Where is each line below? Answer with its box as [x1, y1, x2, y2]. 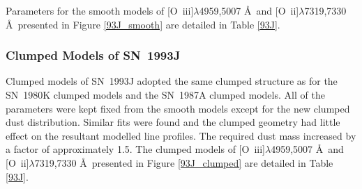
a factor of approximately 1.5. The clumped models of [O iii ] [6, 142, 265, 156]
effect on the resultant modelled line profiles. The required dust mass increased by [6, 128, 356, 142]
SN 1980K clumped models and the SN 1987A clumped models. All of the [6, 88, 325, 101]
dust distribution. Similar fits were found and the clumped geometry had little [6, 115, 340, 129]
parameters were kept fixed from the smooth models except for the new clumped [6, 101, 350, 115]
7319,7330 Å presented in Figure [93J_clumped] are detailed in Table [34, 155, 333, 170]
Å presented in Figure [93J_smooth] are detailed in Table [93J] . [6, 17, 280, 31]
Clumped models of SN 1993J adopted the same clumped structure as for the [6, 74, 338, 88]
